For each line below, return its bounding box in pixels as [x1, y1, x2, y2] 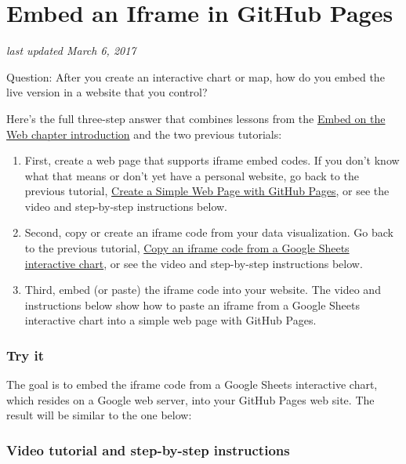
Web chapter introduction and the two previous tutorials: [6, 125, 282, 142]
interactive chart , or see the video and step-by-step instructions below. [24, 255, 363, 271]
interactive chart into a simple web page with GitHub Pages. [24, 312, 317, 328]
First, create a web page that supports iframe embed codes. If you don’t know [24, 152, 400, 169]
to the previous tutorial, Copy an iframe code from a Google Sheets [24, 240, 350, 256]
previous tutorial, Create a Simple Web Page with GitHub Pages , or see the [24, 183, 390, 199]
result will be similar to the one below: [6, 407, 192, 423]
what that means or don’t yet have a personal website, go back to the [24, 167, 359, 183]
